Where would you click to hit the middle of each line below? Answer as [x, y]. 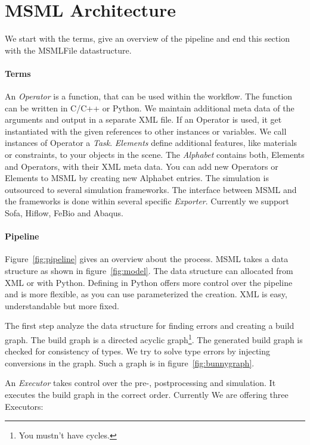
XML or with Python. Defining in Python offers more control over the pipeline [149, 282]
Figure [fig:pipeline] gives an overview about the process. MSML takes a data [147, 259]
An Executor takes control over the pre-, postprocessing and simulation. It [140, 383]
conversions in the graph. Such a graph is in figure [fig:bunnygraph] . [130, 362]
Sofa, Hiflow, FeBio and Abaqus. [64, 213]
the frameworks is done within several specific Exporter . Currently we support [147, 201]
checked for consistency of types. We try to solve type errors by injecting [138, 351]
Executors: [24, 406]
